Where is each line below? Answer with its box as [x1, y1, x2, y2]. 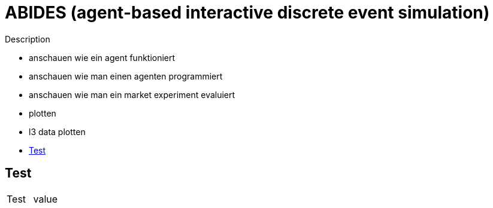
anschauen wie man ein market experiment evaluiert [29, 89, 235, 100]
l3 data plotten [29, 126, 86, 137]
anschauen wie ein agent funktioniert [29, 52, 176, 63]
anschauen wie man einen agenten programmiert [29, 71, 223, 81]
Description [5, 33, 50, 44]
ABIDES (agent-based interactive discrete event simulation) [5, 2, 490, 23]
